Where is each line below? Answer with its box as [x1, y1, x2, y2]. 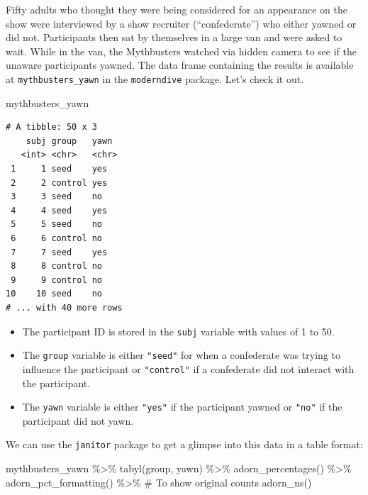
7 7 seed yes [11, 247, 108, 257]
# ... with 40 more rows [6, 302, 123, 313]
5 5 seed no [11, 219, 103, 230]
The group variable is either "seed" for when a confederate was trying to [22, 347, 340, 362]
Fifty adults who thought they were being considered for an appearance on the [6, 2, 347, 16]
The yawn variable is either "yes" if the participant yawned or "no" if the [22, 399, 342, 414]
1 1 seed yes [11, 164, 108, 174]
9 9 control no [11, 274, 103, 285]
